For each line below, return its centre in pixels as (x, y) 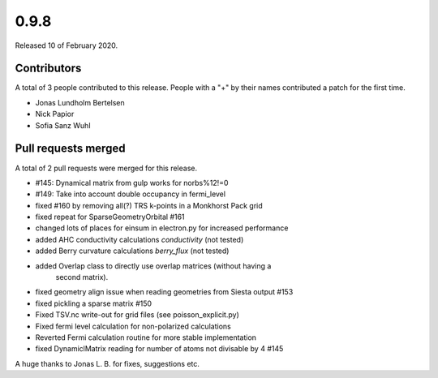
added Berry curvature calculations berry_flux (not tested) (132, 251)
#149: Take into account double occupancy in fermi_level (131, 194)
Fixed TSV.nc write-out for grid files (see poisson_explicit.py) (137, 315)
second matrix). (82, 277)
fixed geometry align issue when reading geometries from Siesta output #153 (164, 292)
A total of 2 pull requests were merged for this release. (106, 168)
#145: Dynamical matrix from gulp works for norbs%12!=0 (132, 183)
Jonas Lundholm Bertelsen (80, 102)
